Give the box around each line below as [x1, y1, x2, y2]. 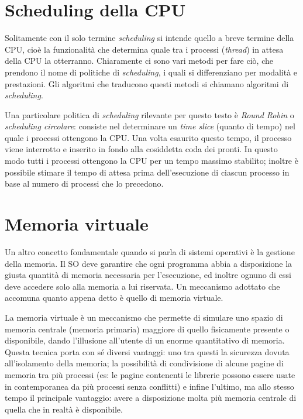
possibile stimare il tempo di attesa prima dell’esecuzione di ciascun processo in [5, 166, 290, 178]
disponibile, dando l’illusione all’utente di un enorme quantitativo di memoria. [5, 334, 285, 346]
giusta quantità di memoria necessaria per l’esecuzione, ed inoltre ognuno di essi [5, 269, 291, 281]
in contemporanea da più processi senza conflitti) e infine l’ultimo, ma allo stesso [5, 380, 294, 392]
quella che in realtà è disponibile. [5, 403, 123, 415]
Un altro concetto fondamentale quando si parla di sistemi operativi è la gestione [5, 245, 295, 257]
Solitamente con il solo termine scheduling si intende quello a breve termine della [5, 32, 294, 44]
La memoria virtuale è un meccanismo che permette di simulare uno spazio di [5, 311, 283, 323]
